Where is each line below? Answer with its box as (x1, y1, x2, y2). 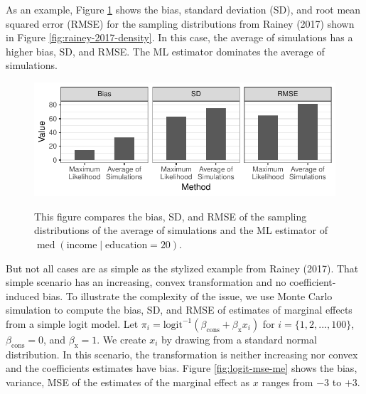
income (66, 240, 97, 250)
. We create (97, 331, 146, 346)
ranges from (262, 374, 313, 389)
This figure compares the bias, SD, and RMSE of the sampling (34, 208, 307, 223)
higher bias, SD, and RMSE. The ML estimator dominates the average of (6, 43, 325, 58)
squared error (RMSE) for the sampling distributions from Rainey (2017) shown (6, 16, 355, 31)
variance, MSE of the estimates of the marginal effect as (6, 374, 250, 389)
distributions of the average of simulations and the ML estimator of (34, 223, 328, 238)
